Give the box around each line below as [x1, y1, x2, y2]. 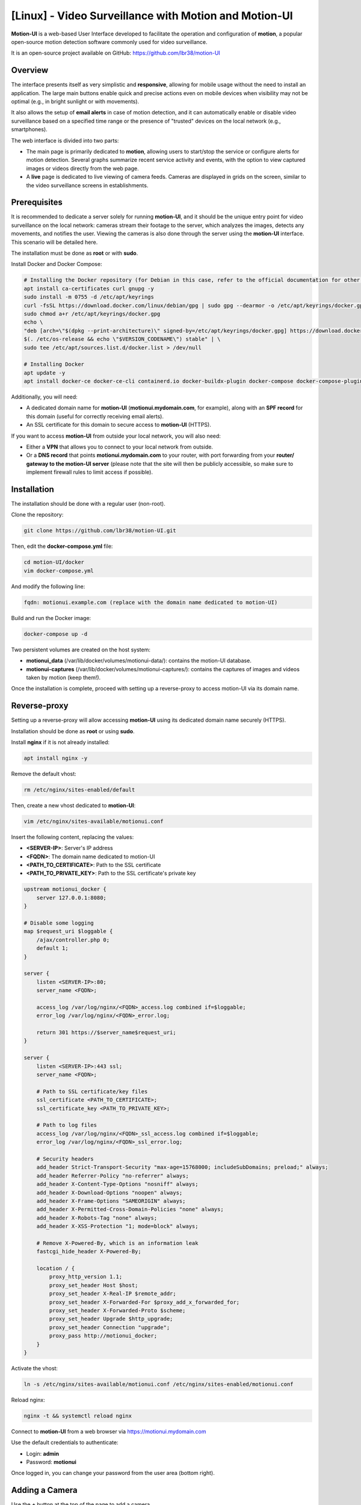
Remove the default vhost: [11, 770, 76, 777]
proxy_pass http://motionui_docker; [49, 1332, 158, 1339]
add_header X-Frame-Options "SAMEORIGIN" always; [36, 1197, 186, 1204]
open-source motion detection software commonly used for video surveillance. [11, 38, 208, 45]
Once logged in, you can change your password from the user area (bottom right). [11, 1469, 215, 1477]
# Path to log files [36, 1122, 97, 1129]
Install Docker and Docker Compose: [11, 261, 102, 268]
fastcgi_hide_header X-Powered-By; [36, 1248, 141, 1255]
